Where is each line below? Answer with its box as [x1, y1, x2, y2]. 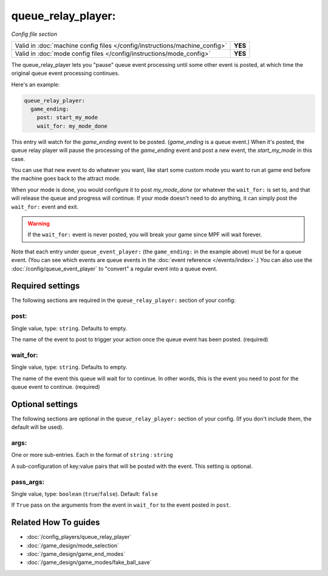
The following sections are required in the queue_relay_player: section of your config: [11, 297, 236, 304]
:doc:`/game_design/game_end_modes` [26, 550, 126, 557]
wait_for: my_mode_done [36, 122, 108, 129]
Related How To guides [11, 517, 100, 528]
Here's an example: [11, 81, 60, 88]
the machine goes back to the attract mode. [11, 175, 121, 182]
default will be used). [11, 423, 64, 431]
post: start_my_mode [36, 114, 98, 121]
